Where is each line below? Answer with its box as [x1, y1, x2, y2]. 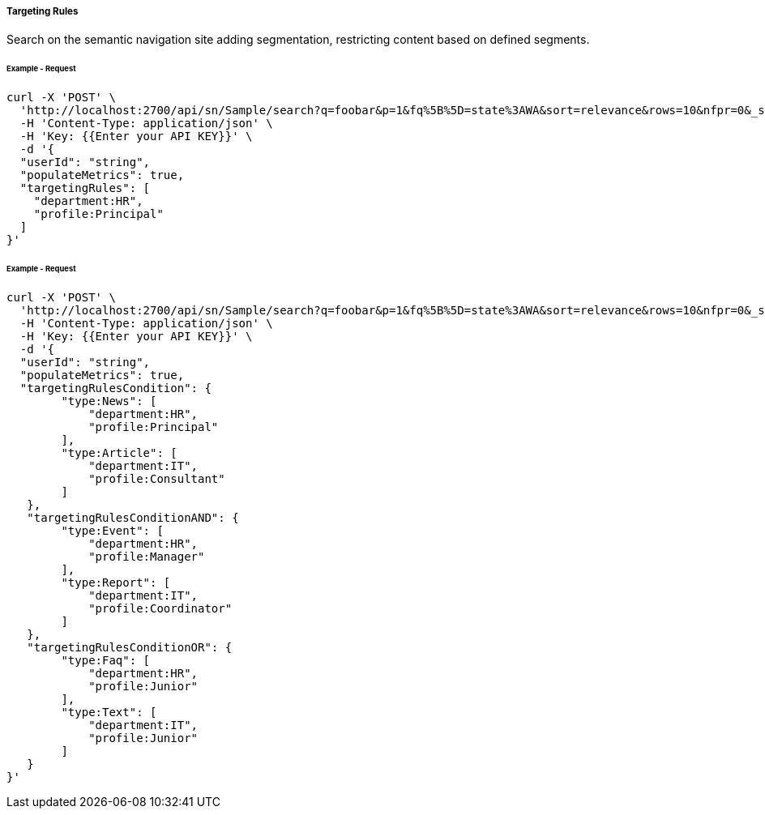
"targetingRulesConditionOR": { [27, 640, 233, 654]
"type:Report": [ [61, 575, 171, 589]
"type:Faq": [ [61, 653, 151, 667]
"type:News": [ [61, 394, 157, 407]
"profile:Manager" [88, 549, 205, 563]
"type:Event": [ [61, 523, 164, 537]
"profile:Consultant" [88, 472, 225, 485]
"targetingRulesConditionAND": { [27, 510, 239, 524]
